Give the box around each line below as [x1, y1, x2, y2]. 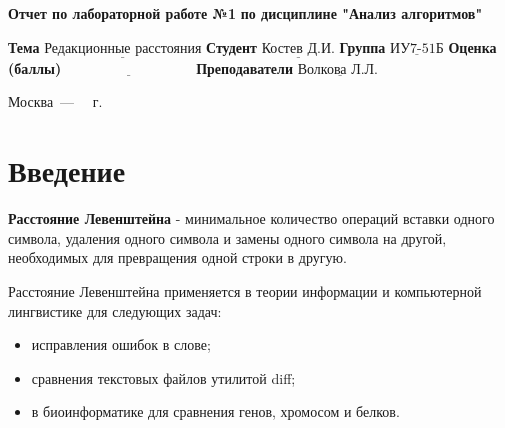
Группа [339, 36, 386, 57]
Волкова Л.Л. [297, 62, 378, 77]
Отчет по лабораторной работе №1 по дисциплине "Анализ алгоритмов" [8, 3, 483, 23]
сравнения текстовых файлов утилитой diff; [31, 367, 296, 388]
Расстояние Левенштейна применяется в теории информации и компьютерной [8, 280, 482, 301]
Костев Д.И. [261, 41, 335, 56]
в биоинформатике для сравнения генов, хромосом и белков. [31, 401, 400, 422]
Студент [206, 36, 257, 57]
